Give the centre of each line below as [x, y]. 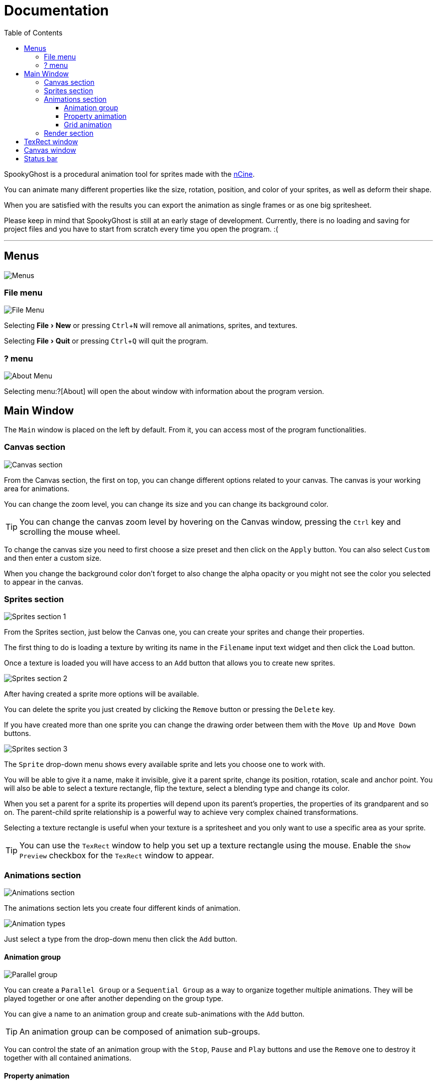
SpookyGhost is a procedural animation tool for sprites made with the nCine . [129, 174]
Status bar [41, 158]
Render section [69, 133]
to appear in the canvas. [44, 582]
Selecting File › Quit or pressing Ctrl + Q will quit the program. [106, 341]
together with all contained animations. [68, 1058]
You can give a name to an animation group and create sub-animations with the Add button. [154, 1014]
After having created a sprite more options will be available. [102, 694]
